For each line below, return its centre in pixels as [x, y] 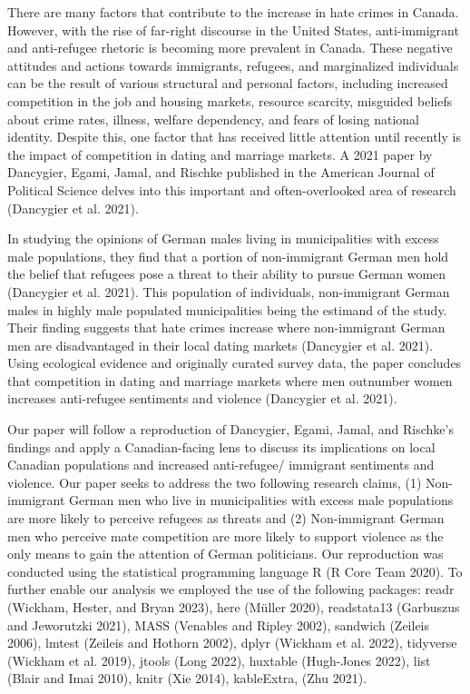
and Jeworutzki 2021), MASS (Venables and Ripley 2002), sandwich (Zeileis [219, 625]
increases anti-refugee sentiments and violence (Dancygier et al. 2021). [202, 398]
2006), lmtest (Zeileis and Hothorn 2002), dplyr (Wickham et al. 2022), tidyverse [232, 643]
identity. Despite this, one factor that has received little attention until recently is [234, 137]
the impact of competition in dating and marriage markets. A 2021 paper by [220, 154]
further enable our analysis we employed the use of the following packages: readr [231, 589]
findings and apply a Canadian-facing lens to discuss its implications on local [221, 446]
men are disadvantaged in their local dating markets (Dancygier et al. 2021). [220, 345]
